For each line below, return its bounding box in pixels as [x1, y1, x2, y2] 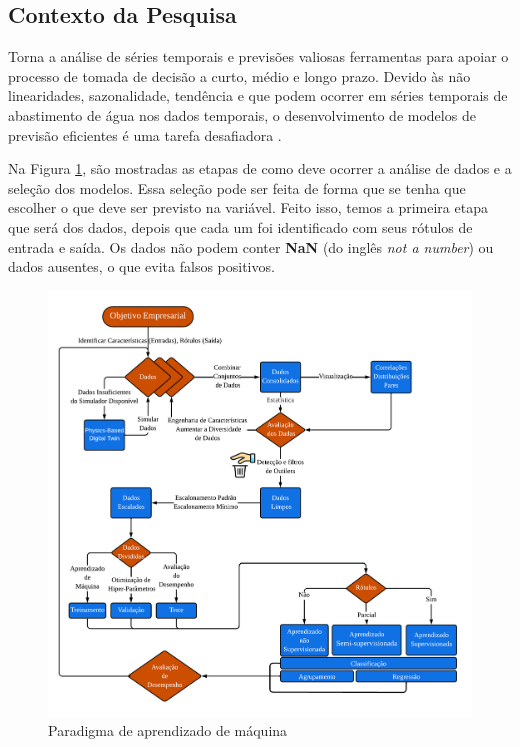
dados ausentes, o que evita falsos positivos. [8, 256, 275, 277]
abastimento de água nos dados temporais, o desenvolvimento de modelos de [8, 104, 476, 125]
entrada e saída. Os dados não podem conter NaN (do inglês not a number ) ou [8, 236, 494, 257]
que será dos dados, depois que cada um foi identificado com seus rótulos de [8, 216, 473, 237]
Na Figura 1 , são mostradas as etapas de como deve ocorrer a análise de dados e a [8, 158, 512, 179]
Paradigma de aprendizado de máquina [48, 720, 288, 741]
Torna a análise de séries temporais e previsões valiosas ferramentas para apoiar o [8, 46, 509, 67]
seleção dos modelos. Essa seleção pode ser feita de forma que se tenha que [8, 177, 466, 198]
